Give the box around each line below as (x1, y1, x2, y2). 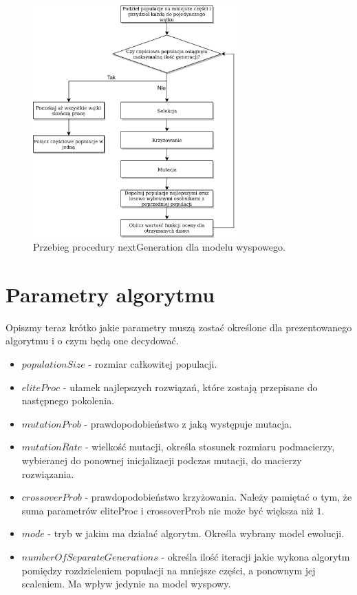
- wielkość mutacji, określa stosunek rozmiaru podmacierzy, (85, 439, 335, 454)
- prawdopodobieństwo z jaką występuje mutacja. (84, 416, 292, 430)
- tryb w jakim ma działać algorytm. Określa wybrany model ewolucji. (47, 526, 345, 541)
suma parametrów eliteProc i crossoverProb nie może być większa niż (21, 503, 314, 517)
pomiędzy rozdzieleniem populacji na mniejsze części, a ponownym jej (21, 563, 316, 577)
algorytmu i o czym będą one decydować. (6, 333, 179, 348)
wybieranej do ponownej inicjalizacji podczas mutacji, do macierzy (21, 453, 302, 468)
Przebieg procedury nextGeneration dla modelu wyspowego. (33, 240, 285, 254)
